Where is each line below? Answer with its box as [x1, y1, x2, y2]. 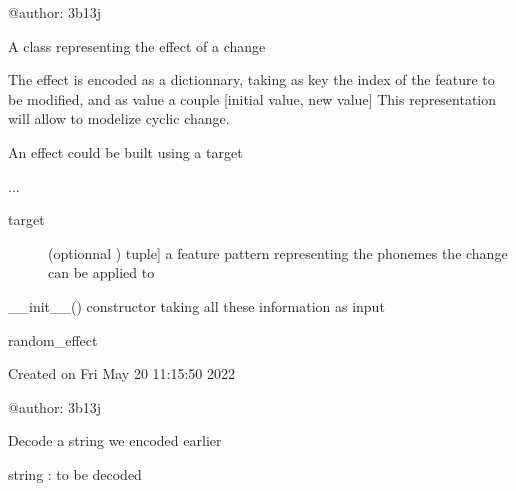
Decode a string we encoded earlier [8, 430, 222, 451]
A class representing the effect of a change [8, 35, 266, 56]
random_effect [8, 329, 98, 350]
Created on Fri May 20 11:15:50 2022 [8, 363, 235, 384]
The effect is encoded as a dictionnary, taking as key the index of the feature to [8, 69, 495, 90]
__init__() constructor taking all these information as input [8, 295, 385, 316]
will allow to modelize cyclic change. [8, 108, 230, 129]
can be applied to [48, 262, 155, 283]
